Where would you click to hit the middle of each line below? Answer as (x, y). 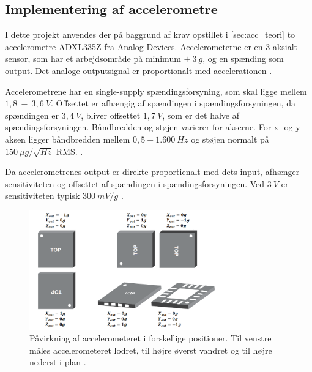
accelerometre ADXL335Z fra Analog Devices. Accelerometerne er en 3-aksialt (151, 46)
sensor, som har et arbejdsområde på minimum (93, 58)
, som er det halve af (201, 115)
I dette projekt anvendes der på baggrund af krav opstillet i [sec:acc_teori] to (150, 35)
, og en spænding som (243, 58)
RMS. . (69, 151)
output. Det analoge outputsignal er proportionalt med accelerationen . (139, 70)
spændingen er (32, 115)
